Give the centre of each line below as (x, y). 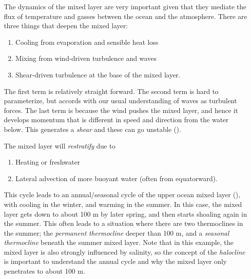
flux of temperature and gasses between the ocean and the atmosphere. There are (125, 16)
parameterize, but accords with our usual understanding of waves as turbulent (121, 101)
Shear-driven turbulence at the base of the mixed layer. (98, 74)
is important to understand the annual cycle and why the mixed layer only (116, 261)
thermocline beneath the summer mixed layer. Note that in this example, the (119, 242)
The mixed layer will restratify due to (60, 145)
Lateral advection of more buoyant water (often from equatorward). (116, 178)
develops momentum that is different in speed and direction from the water (116, 120)
